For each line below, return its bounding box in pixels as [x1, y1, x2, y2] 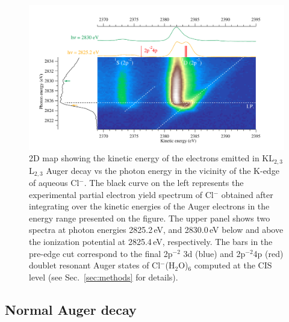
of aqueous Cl [29, 176, 79, 189]
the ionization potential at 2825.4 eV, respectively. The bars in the [29, 235, 273, 248]
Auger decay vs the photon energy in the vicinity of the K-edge [46, 164, 279, 176]
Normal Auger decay [5, 300, 137, 318]
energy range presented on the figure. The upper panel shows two [29, 211, 270, 224]
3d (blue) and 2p [183, 247, 246, 259]
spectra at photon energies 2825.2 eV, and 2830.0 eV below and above [29, 223, 284, 236]
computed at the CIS [194, 259, 272, 271]
